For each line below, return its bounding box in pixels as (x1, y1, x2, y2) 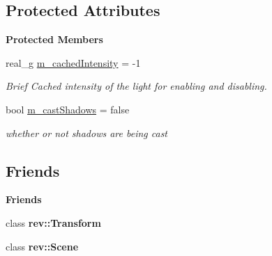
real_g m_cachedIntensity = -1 (6, 55, 141, 70)
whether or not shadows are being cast (6, 125, 168, 140)
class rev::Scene (6, 239, 79, 253)
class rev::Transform (6, 215, 101, 230)
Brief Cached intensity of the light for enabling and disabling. (6, 79, 267, 93)
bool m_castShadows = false (6, 102, 130, 116)
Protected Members (6, 32, 103, 47)
